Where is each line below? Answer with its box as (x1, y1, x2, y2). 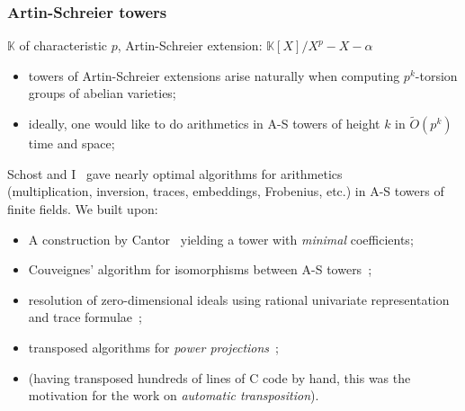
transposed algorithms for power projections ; (28, 337, 279, 356)
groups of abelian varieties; (28, 84, 176, 103)
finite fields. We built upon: (7, 200, 158, 218)
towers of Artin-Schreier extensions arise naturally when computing (28, 66, 400, 85)
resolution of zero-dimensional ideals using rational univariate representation (28, 290, 450, 308)
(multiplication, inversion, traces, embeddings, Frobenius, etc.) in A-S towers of (7, 182, 444, 201)
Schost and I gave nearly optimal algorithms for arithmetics (7, 164, 343, 183)
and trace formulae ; (28, 308, 142, 326)
